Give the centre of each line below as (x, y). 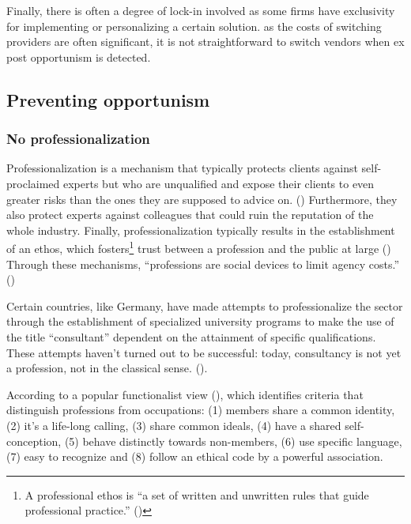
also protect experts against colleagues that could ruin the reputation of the (190, 215)
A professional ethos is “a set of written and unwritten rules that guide (197, 494)
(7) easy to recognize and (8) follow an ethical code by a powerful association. (195, 456)
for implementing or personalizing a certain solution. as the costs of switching (194, 26)
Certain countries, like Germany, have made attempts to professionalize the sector (205, 305)
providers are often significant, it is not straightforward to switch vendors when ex (205, 41)
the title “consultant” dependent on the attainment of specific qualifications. (191, 336)
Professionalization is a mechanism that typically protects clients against (182, 168)
